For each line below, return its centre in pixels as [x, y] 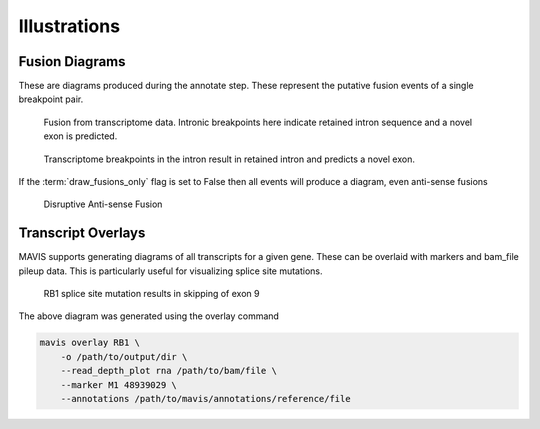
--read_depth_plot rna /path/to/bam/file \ [168, 371]
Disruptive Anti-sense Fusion [103, 204]
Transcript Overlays [82, 233]
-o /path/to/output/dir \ [124, 356]
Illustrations [69, 26]
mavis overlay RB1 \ [89, 343]
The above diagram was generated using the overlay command [149, 316]
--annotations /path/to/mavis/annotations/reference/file [205, 399]
